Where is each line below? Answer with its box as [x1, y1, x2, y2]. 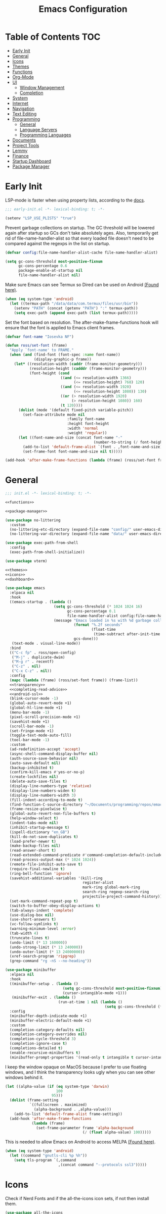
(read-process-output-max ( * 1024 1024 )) [9, 858, 96, 862]
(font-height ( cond [29, 370, 70, 376]
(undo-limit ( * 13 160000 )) [9, 940, 68, 945]
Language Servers [19, 126, 58, 132]
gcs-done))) [73, 636, 98, 642]
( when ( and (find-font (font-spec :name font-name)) [9, 353, 121, 357]
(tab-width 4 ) [9, 931, 39, 936]
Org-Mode [12, 74, 34, 80]
